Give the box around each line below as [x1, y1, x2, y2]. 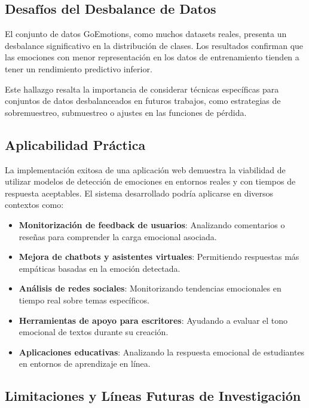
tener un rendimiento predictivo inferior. [5, 62, 152, 75]
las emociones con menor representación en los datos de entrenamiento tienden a [5, 51, 299, 63]
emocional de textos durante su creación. [19, 326, 169, 338]
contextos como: [5, 198, 64, 211]
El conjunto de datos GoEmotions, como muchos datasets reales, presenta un [5, 27, 287, 40]
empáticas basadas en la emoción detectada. [19, 262, 180, 274]
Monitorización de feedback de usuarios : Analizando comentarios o [19, 218, 285, 231]
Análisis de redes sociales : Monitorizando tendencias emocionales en [19, 282, 282, 295]
